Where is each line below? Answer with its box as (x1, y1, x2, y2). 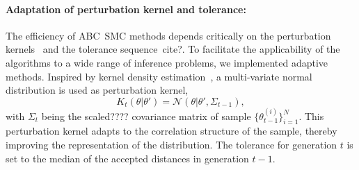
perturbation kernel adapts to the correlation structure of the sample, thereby (6, 124, 337, 138)
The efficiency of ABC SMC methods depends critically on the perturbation (6, 28, 331, 42)
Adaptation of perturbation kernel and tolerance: (6, 1, 246, 16)
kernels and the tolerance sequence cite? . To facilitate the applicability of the (6, 42, 340, 56)
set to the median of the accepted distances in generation (6, 151, 249, 165)
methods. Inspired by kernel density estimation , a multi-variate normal (6, 69, 312, 83)
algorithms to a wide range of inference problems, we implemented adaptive (6, 55, 328, 69)
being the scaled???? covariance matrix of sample (41, 108, 251, 123)
